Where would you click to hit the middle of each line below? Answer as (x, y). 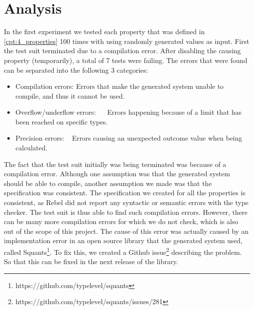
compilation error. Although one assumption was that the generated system (117, 174)
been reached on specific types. (62, 121)
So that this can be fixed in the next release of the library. (91, 261)
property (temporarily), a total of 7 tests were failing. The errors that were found (126, 60)
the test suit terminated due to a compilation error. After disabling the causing (123, 51)
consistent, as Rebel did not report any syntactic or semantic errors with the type (126, 202)
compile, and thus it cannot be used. (70, 95)
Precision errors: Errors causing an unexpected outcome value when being (129, 138)
